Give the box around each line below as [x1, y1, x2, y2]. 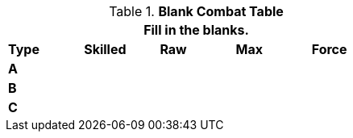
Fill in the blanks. [143, 22, 249, 38]
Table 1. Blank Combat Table [109, 3, 284, 19]
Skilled [84, 41, 127, 57]
